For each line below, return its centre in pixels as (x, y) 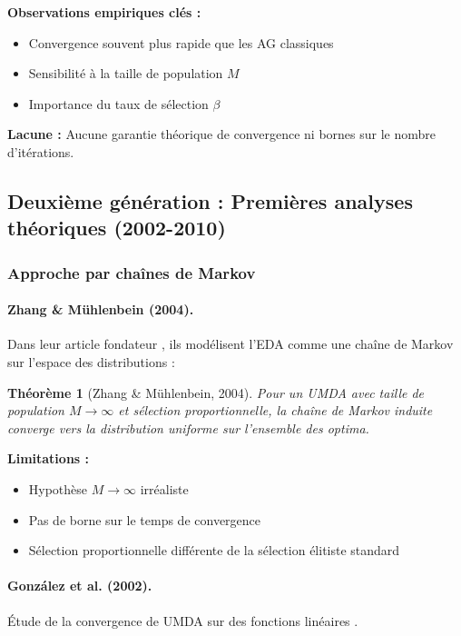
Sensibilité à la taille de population (126, 73)
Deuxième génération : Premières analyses (210, 200)
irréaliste (164, 488)
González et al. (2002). (80, 586)
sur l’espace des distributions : (91, 361)
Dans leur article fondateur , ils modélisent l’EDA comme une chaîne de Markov (230, 344)
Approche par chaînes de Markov (132, 272)
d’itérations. (41, 151)
